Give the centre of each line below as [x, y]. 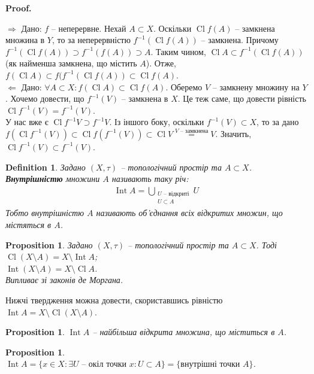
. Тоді [266, 244]
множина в [25, 40]
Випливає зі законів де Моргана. [64, 280]
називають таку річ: [150, 179]
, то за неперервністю [91, 40]
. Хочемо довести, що [45, 98]
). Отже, [161, 63]
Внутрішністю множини [53, 179]
